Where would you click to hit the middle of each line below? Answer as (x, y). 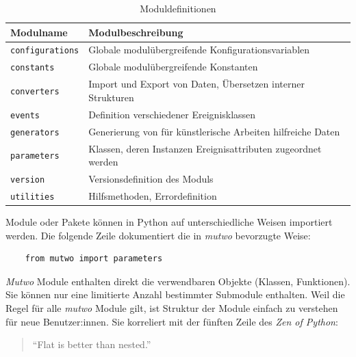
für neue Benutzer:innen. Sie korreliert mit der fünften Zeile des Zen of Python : (172, 321)
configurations (45, 51)
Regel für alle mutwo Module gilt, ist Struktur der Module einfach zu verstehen (172, 307)
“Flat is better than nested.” (92, 344)
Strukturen (111, 97)
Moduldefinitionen (178, 8)
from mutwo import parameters (94, 259)
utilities (33, 197)
